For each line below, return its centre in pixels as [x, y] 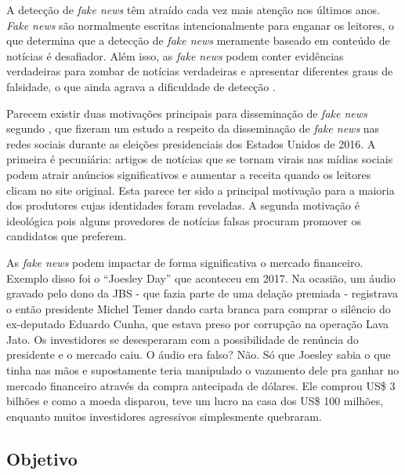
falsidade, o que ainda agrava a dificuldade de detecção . [141, 86]
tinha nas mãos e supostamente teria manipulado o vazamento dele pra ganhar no [203, 370]
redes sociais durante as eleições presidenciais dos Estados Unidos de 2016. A [191, 143]
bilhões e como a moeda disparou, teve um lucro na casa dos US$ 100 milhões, [195, 401]
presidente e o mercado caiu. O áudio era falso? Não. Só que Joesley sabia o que [199, 354]
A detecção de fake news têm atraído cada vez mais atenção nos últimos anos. [193, 9]
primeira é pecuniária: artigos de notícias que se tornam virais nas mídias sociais [200, 159]
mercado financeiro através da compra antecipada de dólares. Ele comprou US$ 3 [201, 385]
